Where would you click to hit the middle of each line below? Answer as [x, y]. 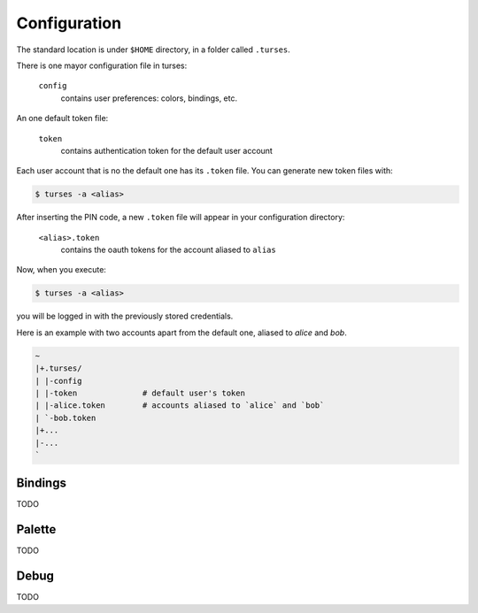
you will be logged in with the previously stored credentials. [125, 316]
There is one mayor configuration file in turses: [102, 65]
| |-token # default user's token [140, 393]
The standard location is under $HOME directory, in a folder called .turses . [154, 50]
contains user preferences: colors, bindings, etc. [149, 98]
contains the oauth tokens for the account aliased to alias [168, 250]
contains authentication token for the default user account [167, 150]
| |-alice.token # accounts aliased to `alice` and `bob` [180, 406]
